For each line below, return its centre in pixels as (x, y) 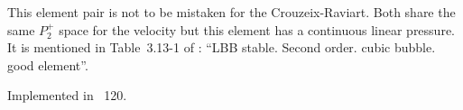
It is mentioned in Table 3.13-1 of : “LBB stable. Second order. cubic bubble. (222, 47)
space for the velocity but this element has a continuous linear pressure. (257, 29)
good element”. (48, 64)
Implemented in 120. (67, 95)
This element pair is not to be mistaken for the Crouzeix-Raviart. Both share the (231, 12)
